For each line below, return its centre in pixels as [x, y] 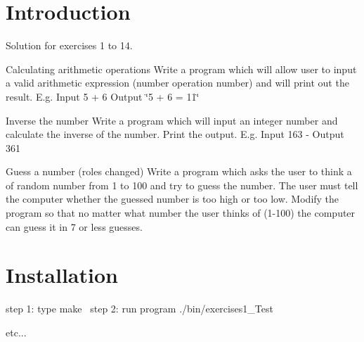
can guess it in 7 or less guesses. [74, 226]
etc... [16, 332]
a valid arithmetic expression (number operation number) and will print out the [177, 83]
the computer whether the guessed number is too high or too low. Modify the [173, 199]
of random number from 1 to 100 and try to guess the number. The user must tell [182, 185]
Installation [62, 275]
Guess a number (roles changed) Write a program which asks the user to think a [179, 171]
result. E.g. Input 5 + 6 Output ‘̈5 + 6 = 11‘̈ [103, 96]
